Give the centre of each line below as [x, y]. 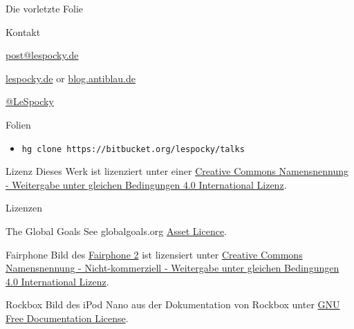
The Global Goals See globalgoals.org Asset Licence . [117, 231]
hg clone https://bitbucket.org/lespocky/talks [133, 149]
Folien [18, 124]
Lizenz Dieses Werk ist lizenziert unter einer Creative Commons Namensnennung [177, 171]
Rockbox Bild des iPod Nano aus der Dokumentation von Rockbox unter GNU [173, 304]
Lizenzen [24, 208]
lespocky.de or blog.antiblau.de [71, 78]
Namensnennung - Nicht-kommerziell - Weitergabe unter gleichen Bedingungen [173, 268]
